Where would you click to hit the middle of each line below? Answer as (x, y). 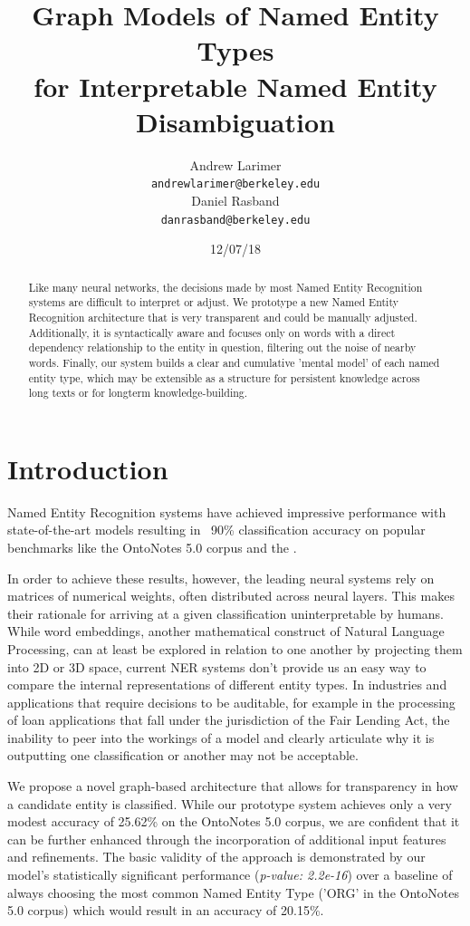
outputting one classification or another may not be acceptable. (183, 755)
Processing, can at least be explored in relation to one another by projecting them (235, 648)
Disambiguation (235, 121)
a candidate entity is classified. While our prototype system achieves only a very (230, 803)
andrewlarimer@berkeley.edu (235, 184)
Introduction (88, 468)
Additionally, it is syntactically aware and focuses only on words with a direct (212, 332)
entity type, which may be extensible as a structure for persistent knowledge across (224, 377)
